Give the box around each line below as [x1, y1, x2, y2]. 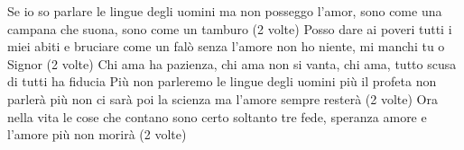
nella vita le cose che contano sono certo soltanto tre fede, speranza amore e [7, 107, 427, 126]
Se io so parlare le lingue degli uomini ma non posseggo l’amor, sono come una [7, 2, 442, 20]
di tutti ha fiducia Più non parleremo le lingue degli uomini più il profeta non [7, 72, 437, 91]
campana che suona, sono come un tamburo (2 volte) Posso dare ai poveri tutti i [7, 19, 452, 38]
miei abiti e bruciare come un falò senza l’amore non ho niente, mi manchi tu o [7, 37, 445, 56]
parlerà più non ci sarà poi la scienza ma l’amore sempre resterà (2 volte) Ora [7, 89, 438, 108]
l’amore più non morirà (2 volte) [7, 125, 187, 144]
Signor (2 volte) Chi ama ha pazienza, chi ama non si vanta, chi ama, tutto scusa [7, 54, 457, 73]
